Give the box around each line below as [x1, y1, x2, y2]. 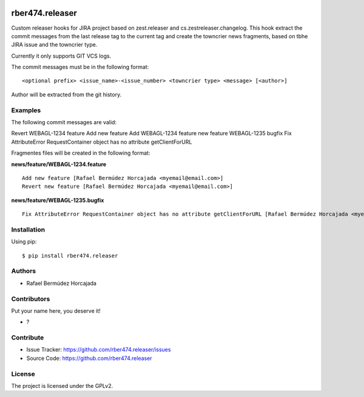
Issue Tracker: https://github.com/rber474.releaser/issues [26, 346, 171, 353]
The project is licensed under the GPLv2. [11, 382, 113, 389]
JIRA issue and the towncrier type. [11, 41, 98, 48]
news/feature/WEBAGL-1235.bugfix [11, 196, 104, 204]
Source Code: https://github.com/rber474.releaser [26, 355, 152, 362]
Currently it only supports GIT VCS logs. [11, 52, 112, 59]
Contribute [11, 333, 44, 342]
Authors [11, 267, 36, 275]
